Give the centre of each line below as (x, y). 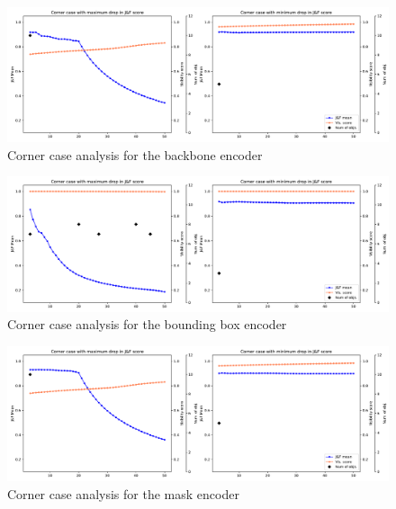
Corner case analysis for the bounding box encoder (147, 324)
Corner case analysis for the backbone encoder (135, 154)
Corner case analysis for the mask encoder (123, 493)
